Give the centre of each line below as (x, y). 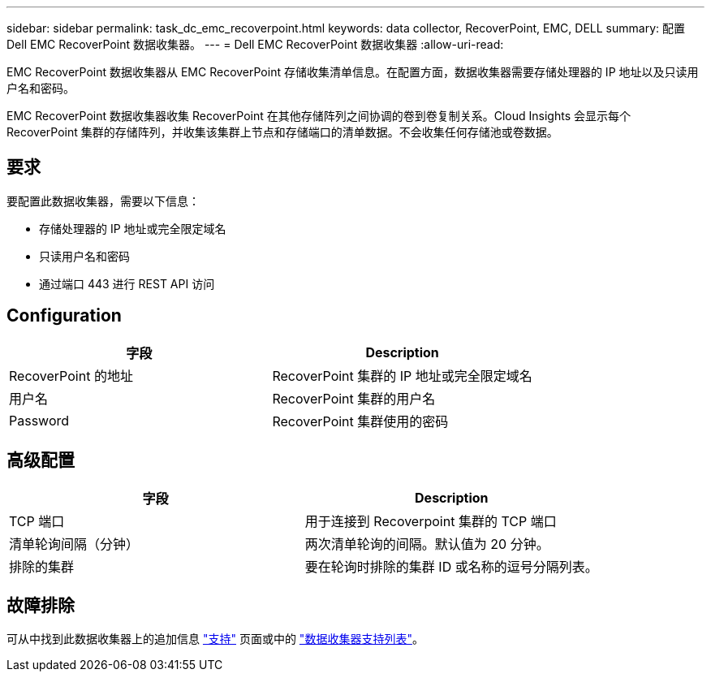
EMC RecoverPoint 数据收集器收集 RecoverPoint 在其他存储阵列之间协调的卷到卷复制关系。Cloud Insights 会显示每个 (319, 116)
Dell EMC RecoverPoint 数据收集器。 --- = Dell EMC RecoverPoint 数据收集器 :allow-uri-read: (255, 44)
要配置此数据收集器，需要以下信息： (103, 201)
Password (39, 420)
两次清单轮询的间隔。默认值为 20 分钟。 (427, 544)
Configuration (64, 316)
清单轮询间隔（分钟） (74, 544)
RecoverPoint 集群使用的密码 (360, 421)
